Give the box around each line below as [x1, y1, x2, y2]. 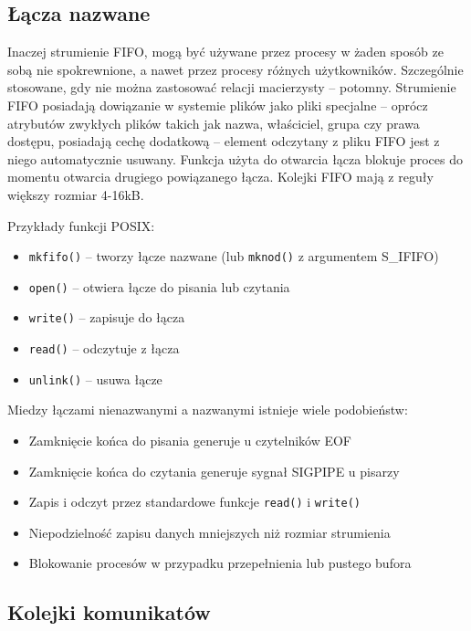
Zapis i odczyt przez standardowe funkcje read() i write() [28, 492, 361, 511]
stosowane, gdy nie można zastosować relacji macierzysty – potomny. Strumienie [7, 78, 456, 97]
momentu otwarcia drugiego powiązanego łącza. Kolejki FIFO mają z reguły [7, 167, 434, 186]
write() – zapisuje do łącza [28, 308, 185, 327]
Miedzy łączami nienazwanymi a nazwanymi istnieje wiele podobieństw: [7, 400, 408, 419]
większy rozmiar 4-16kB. [7, 184, 144, 204]
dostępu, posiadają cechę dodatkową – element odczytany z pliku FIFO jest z [7, 131, 440, 151]
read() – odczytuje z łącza [28, 339, 180, 358]
